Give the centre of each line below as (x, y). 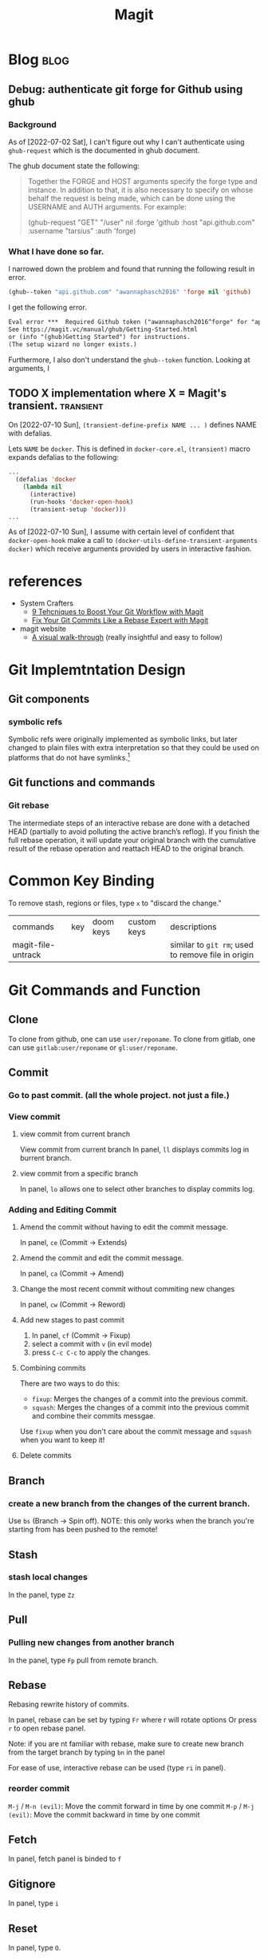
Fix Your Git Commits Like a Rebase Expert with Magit (120, 621)
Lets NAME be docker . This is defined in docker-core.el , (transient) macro (130, 449)
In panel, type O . (35, 1948)
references (45, 581)
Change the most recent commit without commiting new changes (127, 1289)
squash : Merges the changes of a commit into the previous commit (140, 1407)
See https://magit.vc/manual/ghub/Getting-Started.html (103, 329)
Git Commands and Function (104, 990)
